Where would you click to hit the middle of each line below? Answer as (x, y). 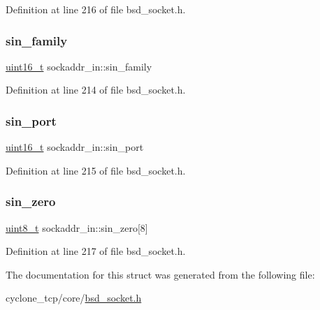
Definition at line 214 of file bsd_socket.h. (96, 90)
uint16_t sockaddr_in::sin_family (79, 66)
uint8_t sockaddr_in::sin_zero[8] (77, 227)
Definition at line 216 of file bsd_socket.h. (96, 9)
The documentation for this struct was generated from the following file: (160, 274)
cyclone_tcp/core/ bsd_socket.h (74, 298)
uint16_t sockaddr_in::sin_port (75, 147)
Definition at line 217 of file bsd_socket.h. (96, 251)
